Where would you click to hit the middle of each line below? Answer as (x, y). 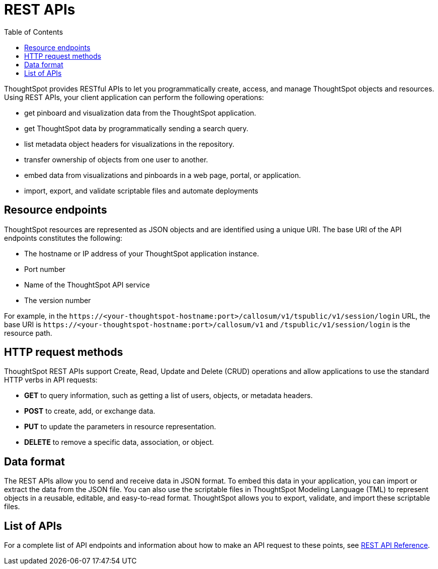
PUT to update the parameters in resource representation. (120, 427)
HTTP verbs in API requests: (51, 380)
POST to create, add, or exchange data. (90, 411)
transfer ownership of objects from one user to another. (116, 159)
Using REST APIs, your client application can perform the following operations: (134, 97)
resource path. (28, 333)
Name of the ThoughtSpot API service (87, 284)
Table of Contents (34, 32)
